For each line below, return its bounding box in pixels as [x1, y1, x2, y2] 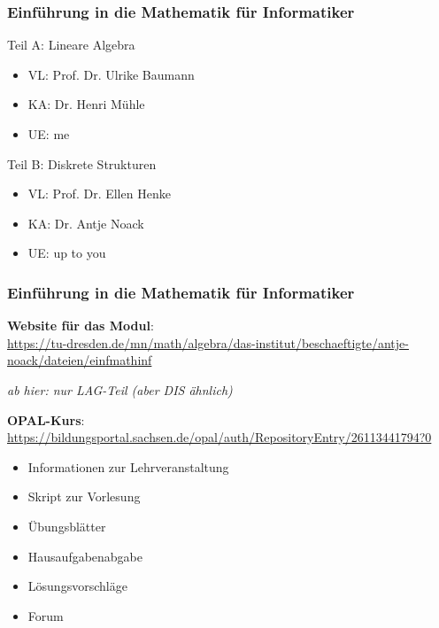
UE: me [27, 125, 70, 143]
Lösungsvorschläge [27, 577, 127, 595]
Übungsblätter [27, 516, 106, 535]
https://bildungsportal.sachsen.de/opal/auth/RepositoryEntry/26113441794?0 [7, 428, 432, 446]
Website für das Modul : [7, 316, 154, 335]
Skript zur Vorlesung [27, 487, 141, 506]
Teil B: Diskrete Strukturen [7, 154, 157, 173]
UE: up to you [27, 244, 106, 262]
